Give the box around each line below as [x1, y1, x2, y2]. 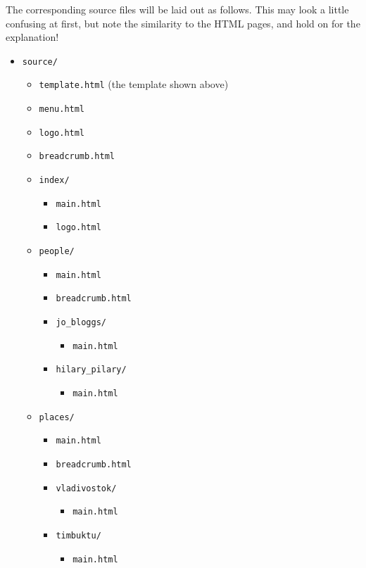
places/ [39, 412, 75, 422]
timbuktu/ [56, 530, 101, 541]
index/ [39, 175, 70, 186]
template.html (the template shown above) [39, 77, 229, 91]
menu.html [39, 104, 85, 115]
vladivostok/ [56, 483, 117, 493]
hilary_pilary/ [56, 365, 127, 375]
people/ [39, 246, 75, 257]
